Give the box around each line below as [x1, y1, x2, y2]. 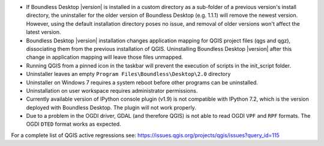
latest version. [26, 29, 61, 36]
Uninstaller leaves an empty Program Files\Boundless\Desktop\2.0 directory [26, 71, 231, 78]
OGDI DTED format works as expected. [26, 120, 121, 128]
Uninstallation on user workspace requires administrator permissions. [26, 87, 198, 94]
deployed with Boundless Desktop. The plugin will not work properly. [26, 104, 196, 111]
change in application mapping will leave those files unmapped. [26, 54, 183, 61]
